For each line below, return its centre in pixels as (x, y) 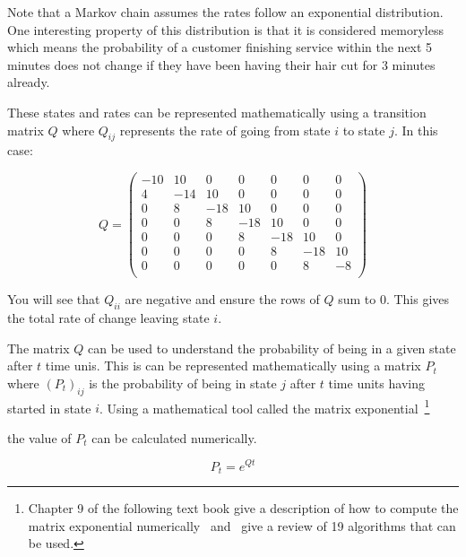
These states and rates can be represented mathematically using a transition (217, 112)
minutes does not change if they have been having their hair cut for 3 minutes (221, 64)
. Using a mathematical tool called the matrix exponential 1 (265, 406)
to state (364, 130)
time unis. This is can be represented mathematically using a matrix (233, 366)
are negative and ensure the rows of (222, 299)
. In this (416, 130)
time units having (376, 383)
